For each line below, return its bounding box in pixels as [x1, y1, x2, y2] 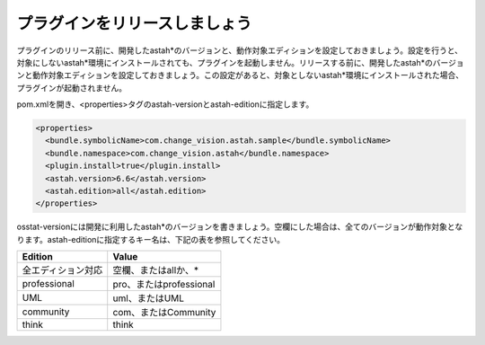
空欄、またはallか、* [112, 264, 199, 277]
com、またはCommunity [112, 306, 216, 319]
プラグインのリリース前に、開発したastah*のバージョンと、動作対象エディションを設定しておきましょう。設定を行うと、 [16, 45, 463, 56]
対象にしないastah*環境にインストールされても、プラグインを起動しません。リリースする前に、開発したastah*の [16, 57, 433, 67]
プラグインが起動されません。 [16, 82, 128, 93]
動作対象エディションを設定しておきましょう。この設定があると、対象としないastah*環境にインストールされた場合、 [31, 70, 464, 81]
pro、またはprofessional [112, 279, 216, 291]
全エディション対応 [22, 264, 103, 277]
